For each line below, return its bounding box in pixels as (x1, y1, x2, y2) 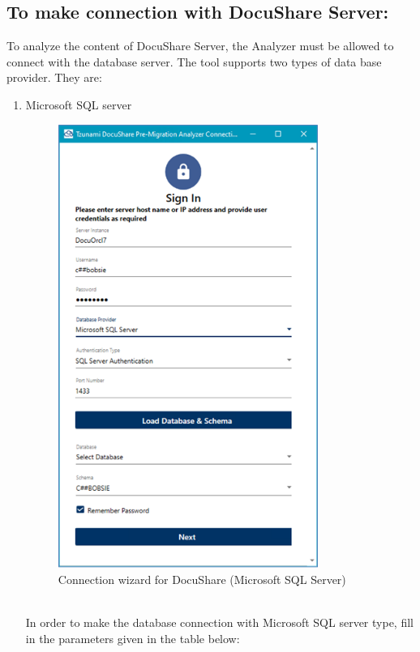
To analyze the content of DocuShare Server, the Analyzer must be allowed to (6, 37, 394, 54)
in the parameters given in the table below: (25, 629, 240, 646)
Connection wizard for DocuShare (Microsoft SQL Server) (58, 570, 346, 587)
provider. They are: (6, 69, 102, 86)
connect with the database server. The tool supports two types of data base (6, 53, 382, 70)
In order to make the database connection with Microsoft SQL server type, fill (25, 613, 414, 630)
